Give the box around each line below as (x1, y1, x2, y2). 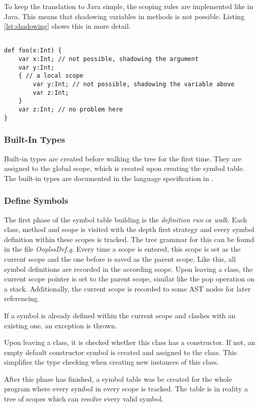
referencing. (4, 293, 40, 304)
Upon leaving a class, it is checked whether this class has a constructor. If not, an (4, 337, 255, 347)
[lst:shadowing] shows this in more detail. (4, 21, 131, 31)
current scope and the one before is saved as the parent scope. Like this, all (4, 253, 236, 264)
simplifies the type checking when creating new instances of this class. (4, 357, 219, 367)
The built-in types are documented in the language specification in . (4, 172, 214, 183)
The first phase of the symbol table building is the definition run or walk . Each (4, 214, 247, 224)
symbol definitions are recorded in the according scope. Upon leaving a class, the (4, 263, 253, 274)
